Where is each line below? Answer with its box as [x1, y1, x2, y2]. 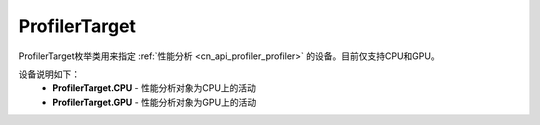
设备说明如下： [18, 68, 80, 80]
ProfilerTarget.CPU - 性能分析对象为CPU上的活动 [52, 82, 257, 94]
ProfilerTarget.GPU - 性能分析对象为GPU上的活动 [52, 96, 257, 108]
